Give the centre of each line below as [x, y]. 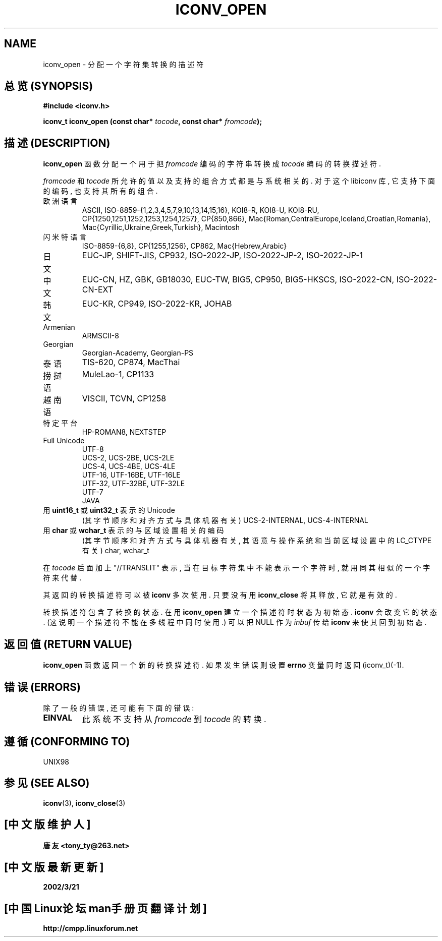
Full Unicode [64, 441]
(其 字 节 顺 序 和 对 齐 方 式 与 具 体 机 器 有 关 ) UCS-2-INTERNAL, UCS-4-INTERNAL [225, 520]
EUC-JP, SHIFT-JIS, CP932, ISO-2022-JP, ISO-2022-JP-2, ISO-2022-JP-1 [222, 255]
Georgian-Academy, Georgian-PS [138, 353]
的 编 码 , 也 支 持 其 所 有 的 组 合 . [100, 191]
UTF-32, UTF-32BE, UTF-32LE [133, 484]
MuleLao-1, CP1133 [118, 374]
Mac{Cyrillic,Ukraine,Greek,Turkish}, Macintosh [161, 227]
